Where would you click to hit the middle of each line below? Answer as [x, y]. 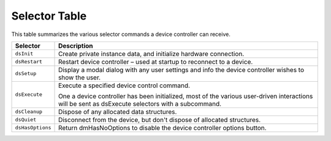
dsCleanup [29, 112]
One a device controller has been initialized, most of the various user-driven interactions [186, 96]
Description [76, 46]
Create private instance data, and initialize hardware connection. [151, 54]
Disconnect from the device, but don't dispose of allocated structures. [160, 120]
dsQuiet [26, 120]
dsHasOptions [33, 128]
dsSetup [26, 74]
